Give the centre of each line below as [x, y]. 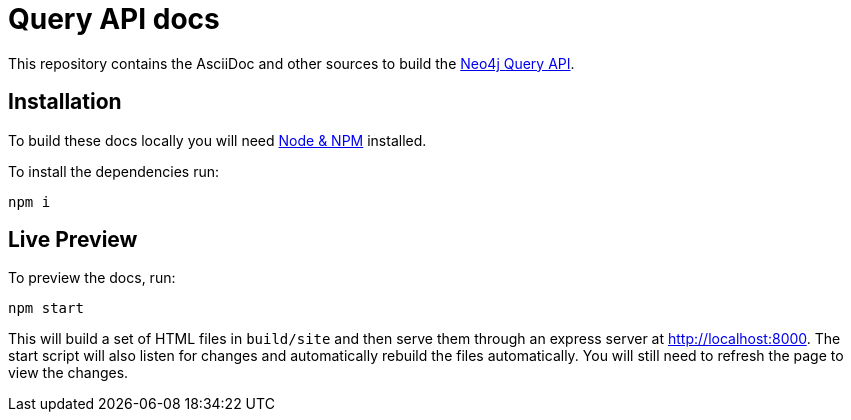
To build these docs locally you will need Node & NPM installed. [217, 140]
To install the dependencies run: [113, 171]
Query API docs [114, 19]
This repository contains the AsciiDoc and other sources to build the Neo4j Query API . [291, 63]
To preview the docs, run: [92, 278]
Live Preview [73, 240]
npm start [46, 308]
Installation [65, 102]
